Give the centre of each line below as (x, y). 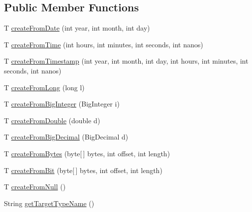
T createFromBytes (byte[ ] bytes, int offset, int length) (87, 153)
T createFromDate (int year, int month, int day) (77, 28)
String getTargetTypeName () (49, 203)
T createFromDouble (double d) (52, 120)
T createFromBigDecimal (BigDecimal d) (66, 137)
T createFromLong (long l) (44, 87)
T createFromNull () (35, 187)
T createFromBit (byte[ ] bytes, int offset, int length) (83, 170)
